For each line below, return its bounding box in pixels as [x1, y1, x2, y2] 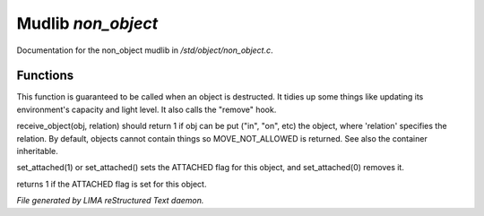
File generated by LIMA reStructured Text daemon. [16, 195, 204, 206]
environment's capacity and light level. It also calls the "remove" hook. [16, 104, 277, 115]
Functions [16, 68, 74, 83]
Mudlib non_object [16, 13, 159, 33]
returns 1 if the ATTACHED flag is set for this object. [16, 178, 207, 189]
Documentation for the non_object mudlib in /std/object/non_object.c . [16, 45, 273, 56]
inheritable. [16, 146, 58, 157]
